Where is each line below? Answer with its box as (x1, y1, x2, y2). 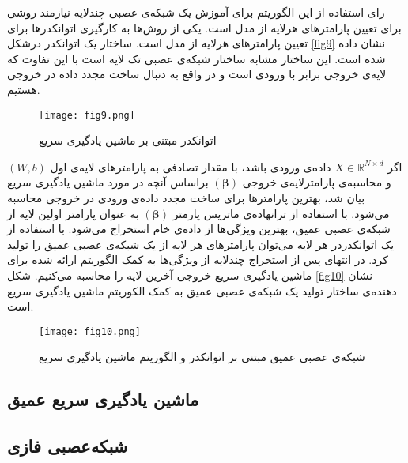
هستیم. (7, 81, 40, 97)
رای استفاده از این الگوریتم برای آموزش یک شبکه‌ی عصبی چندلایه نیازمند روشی (7, 4, 385, 20)
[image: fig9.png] (39, 109, 135, 121)
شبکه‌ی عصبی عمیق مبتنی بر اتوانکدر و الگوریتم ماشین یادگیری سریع (39, 348, 365, 365)
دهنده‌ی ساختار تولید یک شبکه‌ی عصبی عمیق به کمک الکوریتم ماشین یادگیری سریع (7, 282, 397, 299)
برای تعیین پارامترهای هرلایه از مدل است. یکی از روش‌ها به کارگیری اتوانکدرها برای (7, 19, 402, 36)
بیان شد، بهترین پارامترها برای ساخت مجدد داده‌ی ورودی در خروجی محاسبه (7, 190, 365, 205)
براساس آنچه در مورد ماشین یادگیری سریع (7, 174, 209, 190)
